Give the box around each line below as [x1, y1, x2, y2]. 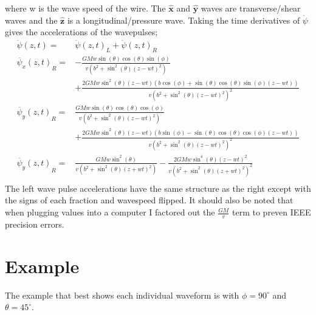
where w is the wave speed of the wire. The [5, 2, 166, 14]
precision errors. [5, 217, 64, 230]
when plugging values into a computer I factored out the [5, 206, 215, 218]
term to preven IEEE [232, 206, 311, 218]
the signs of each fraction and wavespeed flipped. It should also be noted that [5, 194, 294, 206]
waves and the [5, 13, 58, 26]
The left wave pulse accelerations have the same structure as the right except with [5, 181, 311, 194]
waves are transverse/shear [201, 2, 301, 14]
